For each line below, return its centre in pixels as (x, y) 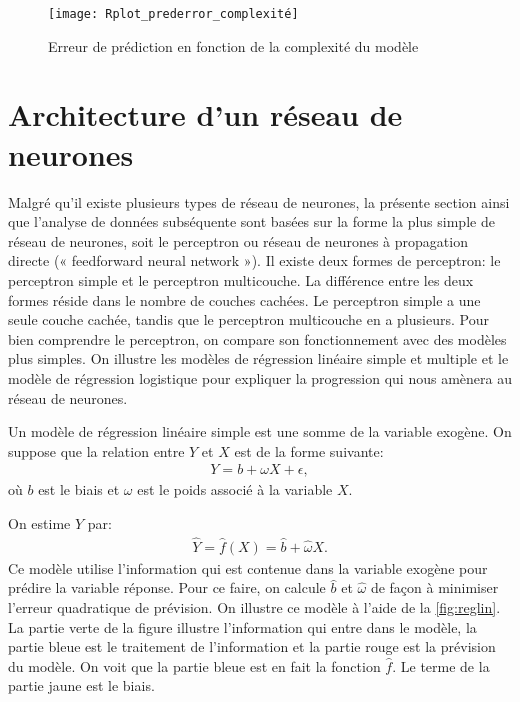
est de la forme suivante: (309, 450)
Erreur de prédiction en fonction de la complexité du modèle (233, 45)
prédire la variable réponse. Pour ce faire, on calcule (167, 587)
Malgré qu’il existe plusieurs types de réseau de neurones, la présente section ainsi (259, 201)
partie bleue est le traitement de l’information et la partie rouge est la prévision (252, 646)
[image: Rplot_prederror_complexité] (173, 14)
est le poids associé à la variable (235, 489)
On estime (39, 522)
